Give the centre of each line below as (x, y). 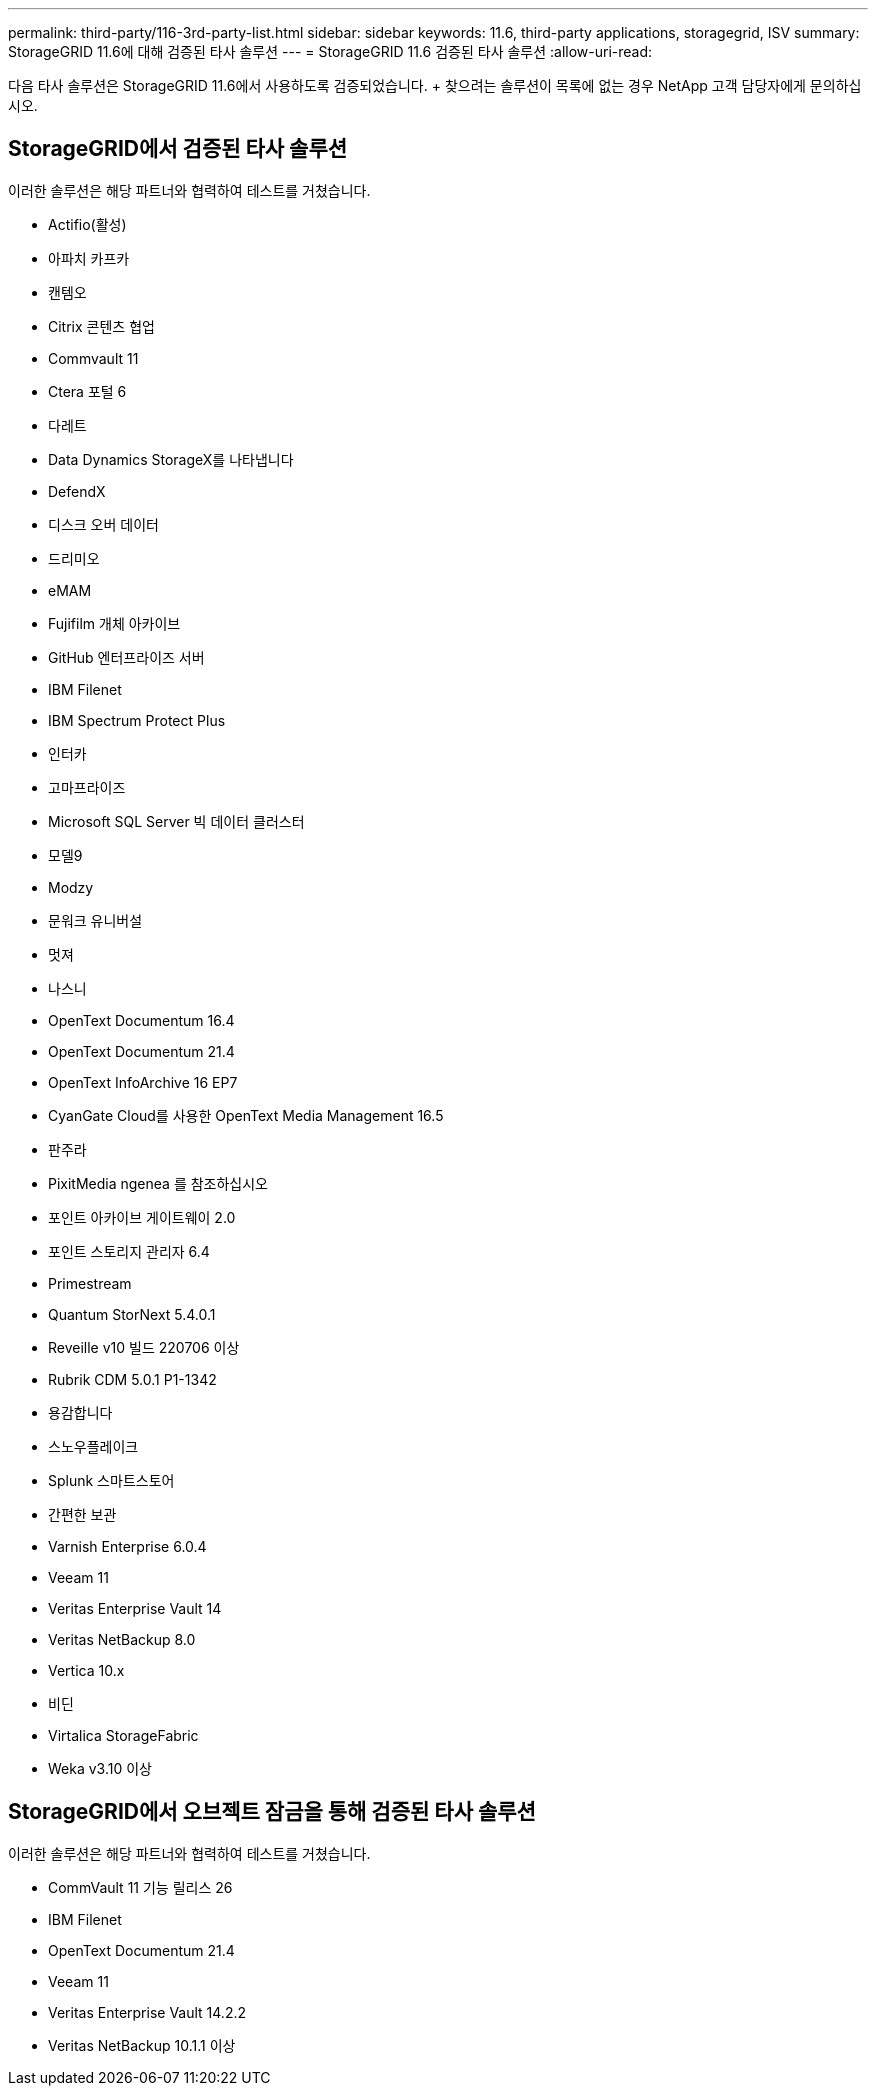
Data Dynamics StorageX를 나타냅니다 (171, 459)
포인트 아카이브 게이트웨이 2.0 (142, 1217)
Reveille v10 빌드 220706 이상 (144, 1347)
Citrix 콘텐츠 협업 (101, 326)
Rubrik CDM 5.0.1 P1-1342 (132, 1379)
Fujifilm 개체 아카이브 (114, 623)
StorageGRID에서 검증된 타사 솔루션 (178, 149)
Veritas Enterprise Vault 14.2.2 (147, 2012)
